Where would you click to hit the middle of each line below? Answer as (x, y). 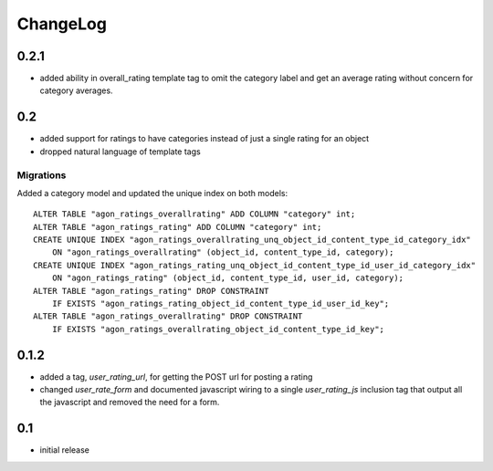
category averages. (76, 90)
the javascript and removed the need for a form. (130, 403)
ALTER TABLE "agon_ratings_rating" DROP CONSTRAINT (151, 291)
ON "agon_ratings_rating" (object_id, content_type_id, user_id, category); (228, 278)
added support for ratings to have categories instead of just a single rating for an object (205, 139)
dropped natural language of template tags (120, 152)
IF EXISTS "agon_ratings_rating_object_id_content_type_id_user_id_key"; (220, 304)
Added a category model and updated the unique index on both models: (152, 193)
